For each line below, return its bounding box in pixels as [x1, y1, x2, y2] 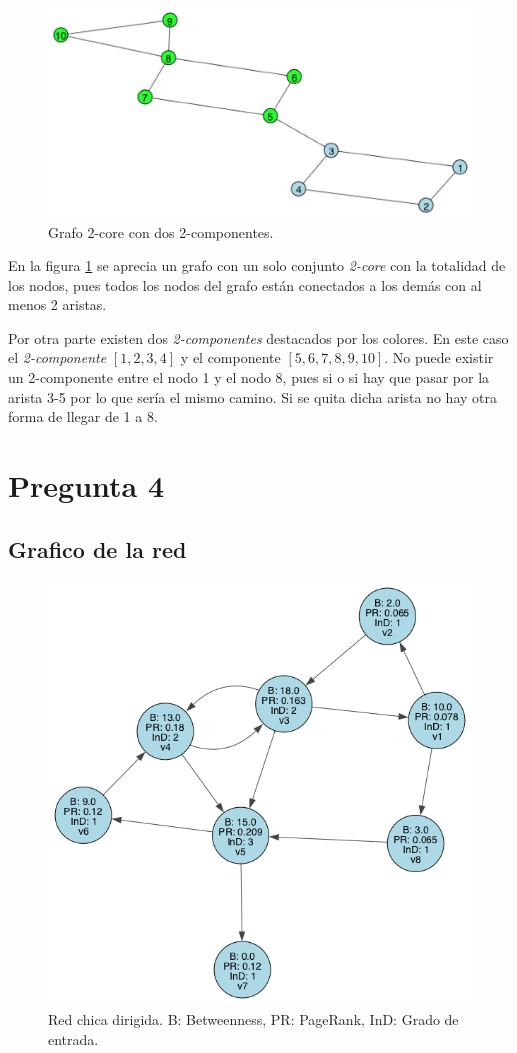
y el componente [180, 347, 281, 368]
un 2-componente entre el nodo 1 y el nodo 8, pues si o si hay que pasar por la [8, 367, 490, 388]
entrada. [48, 1028, 99, 1049]
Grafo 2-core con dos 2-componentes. [48, 221, 274, 242]
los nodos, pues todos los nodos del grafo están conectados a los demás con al [8, 274, 482, 295]
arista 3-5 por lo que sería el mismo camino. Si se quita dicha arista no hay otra [8, 386, 497, 407]
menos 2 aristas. [8, 294, 107, 315]
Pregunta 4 [8, 465, 165, 506]
